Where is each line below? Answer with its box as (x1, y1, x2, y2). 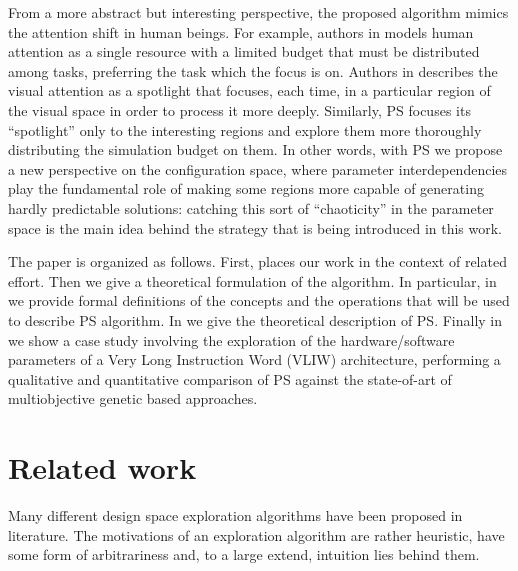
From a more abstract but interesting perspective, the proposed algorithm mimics (8, 2, 509, 22)
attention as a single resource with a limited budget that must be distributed (8, 41, 480, 62)
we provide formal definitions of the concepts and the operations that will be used (8, 290, 510, 311)
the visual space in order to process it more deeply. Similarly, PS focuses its (8, 99, 471, 120)
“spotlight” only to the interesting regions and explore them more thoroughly (8, 119, 482, 140)
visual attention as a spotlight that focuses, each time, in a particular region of (8, 80, 491, 101)
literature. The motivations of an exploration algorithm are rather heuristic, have (8, 524, 505, 545)
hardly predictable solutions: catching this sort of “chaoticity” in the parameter (8, 197, 494, 218)
